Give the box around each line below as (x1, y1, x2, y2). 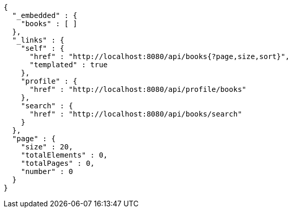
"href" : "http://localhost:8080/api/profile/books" (29, 85, 247, 93)
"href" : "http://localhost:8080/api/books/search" (29, 110, 242, 118)
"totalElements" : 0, (21, 151, 108, 159)
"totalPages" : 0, (21, 159, 95, 167)
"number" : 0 (21, 167, 73, 176)
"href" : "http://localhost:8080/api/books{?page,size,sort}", (29, 52, 290, 61)
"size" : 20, (21, 143, 73, 151)
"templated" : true (29, 61, 108, 69)
